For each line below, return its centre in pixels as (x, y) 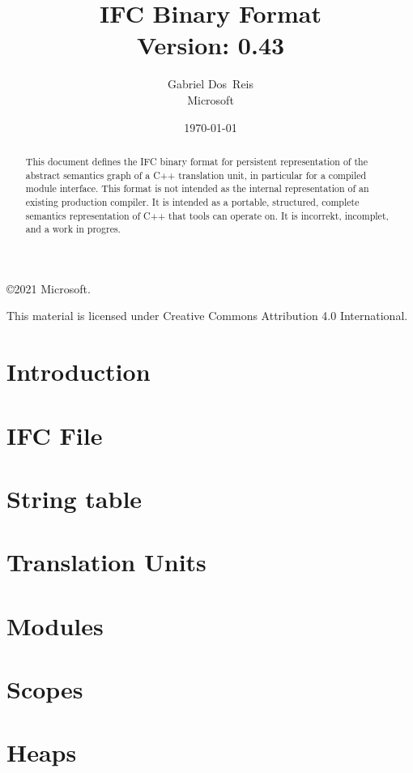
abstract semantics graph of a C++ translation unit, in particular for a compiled (196, 175)
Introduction (79, 372)
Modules (55, 625)
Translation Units (106, 562)
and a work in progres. (73, 229)
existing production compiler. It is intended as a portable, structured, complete (192, 201)
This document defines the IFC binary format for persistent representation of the (196, 161)
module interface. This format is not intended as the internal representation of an (197, 188)
